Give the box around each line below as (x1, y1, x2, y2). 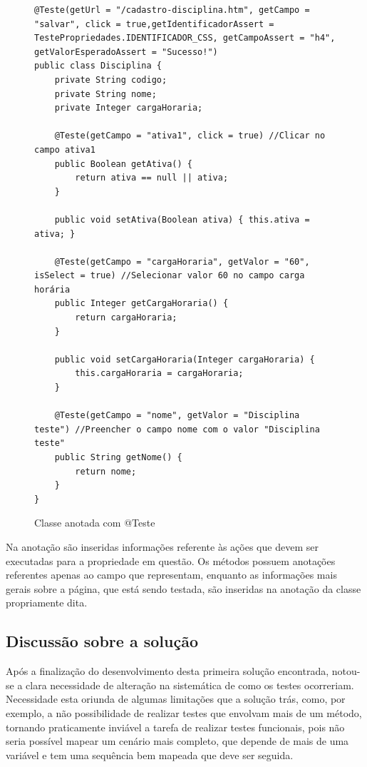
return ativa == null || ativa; (75, 173, 229, 183)
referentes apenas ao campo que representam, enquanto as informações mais (6, 567, 337, 582)
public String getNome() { (54, 452, 182, 462)
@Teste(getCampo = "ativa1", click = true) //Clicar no (54, 131, 326, 141)
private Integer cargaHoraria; (54, 103, 203, 113)
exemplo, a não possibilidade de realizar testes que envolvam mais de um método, (6, 705, 362, 720)
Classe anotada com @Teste (34, 515, 155, 530)
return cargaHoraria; (75, 313, 177, 323)
